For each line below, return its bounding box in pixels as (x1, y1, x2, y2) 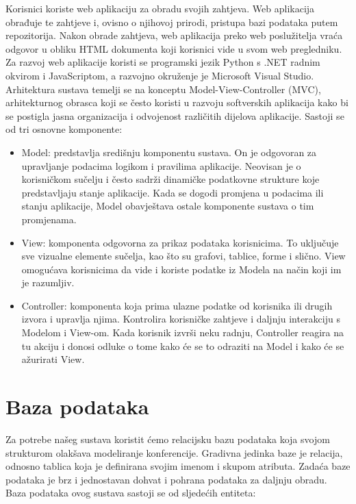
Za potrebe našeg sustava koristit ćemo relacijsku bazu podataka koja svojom (5, 431, 330, 446)
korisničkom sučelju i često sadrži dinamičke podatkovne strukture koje (21, 172, 320, 186)
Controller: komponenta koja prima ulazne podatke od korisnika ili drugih (21, 298, 333, 312)
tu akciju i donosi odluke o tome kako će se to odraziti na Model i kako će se (21, 338, 344, 353)
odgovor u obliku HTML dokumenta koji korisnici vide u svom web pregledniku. (5, 41, 342, 55)
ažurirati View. (21, 352, 85, 366)
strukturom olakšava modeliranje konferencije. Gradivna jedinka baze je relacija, (5, 445, 343, 459)
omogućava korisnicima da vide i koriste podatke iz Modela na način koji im (21, 262, 342, 276)
